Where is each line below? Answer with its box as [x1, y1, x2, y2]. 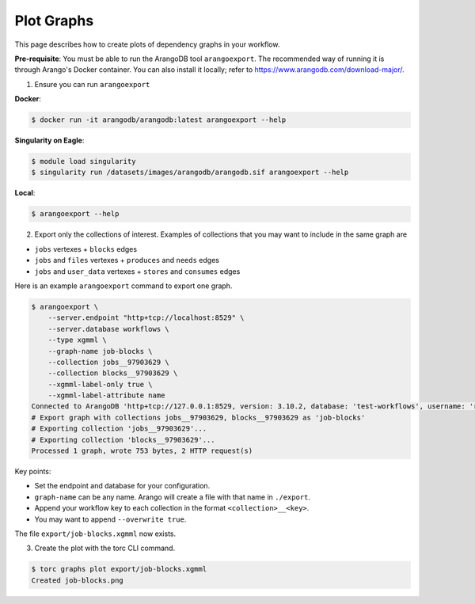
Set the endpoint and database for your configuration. [34, 481, 211, 491]
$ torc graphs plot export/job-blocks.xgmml [31, 564, 207, 574]
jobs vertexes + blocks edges [34, 244, 138, 253]
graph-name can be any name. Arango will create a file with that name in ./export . [34, 492, 310, 502]
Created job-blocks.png [31, 576, 124, 585]
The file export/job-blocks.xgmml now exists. [14, 529, 177, 538]
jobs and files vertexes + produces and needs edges [34, 256, 219, 265]
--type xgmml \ [47, 336, 107, 344]
